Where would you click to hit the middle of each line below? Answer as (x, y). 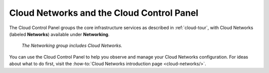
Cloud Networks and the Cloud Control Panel (104, 13)
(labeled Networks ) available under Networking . (59, 34)
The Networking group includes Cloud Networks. (72, 46)
